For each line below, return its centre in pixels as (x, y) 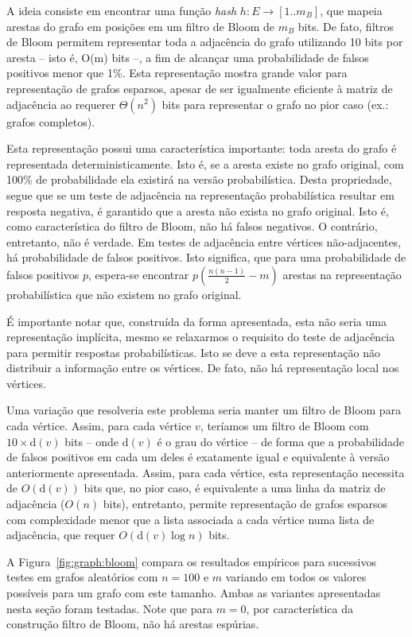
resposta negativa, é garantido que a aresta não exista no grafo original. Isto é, (198, 210)
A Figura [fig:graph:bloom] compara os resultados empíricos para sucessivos (191, 561)
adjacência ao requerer (61, 104)
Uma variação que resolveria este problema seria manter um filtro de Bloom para (204, 410)
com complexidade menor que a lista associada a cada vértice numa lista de (190, 519)
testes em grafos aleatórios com (82, 577)
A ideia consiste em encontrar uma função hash (122, 10)
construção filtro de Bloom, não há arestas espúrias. (133, 624)
